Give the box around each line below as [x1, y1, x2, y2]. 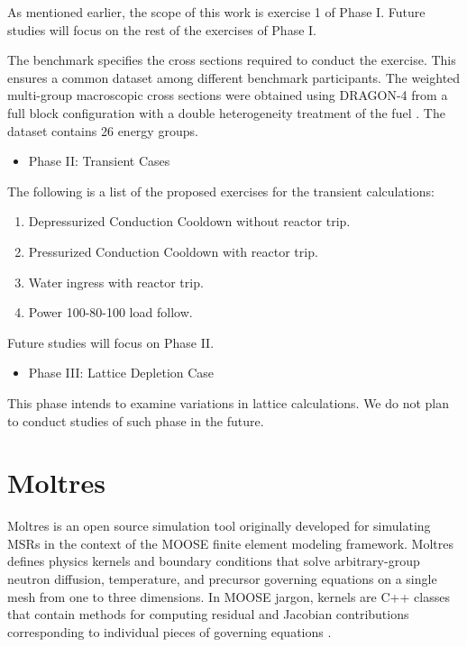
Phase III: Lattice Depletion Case [28, 363, 215, 382]
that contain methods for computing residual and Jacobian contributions [7, 605, 409, 624]
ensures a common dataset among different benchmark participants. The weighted [7, 68, 461, 87]
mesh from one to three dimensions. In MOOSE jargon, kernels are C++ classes [7, 587, 450, 606]
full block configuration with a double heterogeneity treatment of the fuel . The [7, 103, 445, 122]
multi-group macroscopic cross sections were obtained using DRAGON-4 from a [7, 86, 448, 105]
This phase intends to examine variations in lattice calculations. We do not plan [7, 393, 450, 412]
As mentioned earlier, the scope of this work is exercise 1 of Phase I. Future [7, 3, 426, 21]
